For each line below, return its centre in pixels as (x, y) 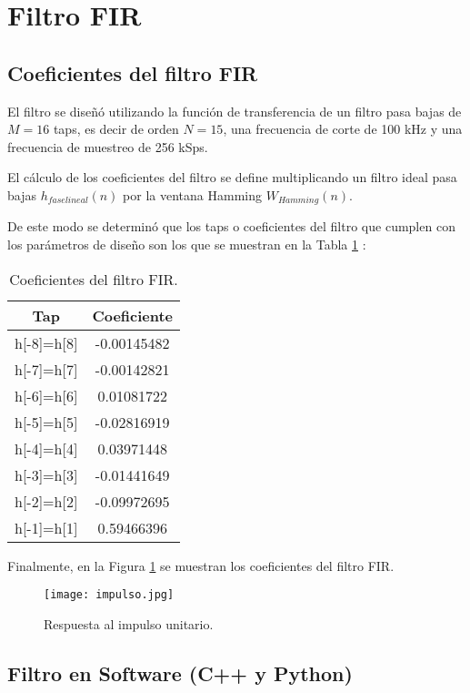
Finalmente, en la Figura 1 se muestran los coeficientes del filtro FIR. (201, 565)
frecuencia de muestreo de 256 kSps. (108, 146)
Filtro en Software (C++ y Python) (180, 673)
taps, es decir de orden (116, 129)
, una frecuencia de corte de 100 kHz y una (343, 129)
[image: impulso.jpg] (109, 595)
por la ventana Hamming (192, 194)
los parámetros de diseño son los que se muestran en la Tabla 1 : (187, 244)
